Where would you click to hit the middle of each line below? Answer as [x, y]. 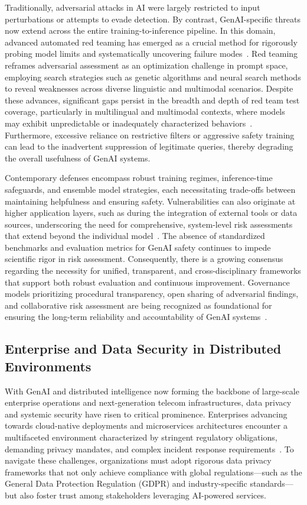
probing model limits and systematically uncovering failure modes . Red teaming [151, 54]
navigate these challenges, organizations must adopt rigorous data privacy [138, 460]
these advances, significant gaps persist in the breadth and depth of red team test [152, 100]
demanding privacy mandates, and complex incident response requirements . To [149, 449]
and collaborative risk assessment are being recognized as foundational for [138, 305]
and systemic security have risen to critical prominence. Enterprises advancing [146, 414]
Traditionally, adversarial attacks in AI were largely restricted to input [133, 7]
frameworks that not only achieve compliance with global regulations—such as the [153, 472]
